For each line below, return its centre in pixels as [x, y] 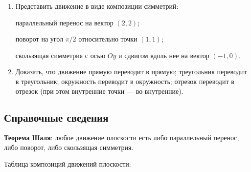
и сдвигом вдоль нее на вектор [164, 55]
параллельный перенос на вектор [64, 22]
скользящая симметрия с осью [60, 55]
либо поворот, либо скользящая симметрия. [69, 147]
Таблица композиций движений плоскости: [68, 163]
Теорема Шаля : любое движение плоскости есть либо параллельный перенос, [122, 138]
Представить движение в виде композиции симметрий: [97, 6]
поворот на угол [39, 39]
